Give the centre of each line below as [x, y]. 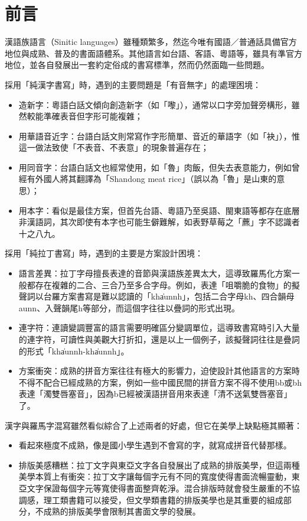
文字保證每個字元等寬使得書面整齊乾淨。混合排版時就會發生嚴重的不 [159, 488]
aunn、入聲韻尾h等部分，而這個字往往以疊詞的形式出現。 [129, 307]
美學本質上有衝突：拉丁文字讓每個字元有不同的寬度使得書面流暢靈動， [155, 476]
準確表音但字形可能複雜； [93, 116]
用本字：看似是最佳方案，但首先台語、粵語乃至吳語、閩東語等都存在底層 [159, 210]
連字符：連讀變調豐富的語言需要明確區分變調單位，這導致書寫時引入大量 [159, 328]
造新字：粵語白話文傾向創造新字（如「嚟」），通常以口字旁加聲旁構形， [155, 104]
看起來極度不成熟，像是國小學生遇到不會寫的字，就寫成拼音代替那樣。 [155, 445]
